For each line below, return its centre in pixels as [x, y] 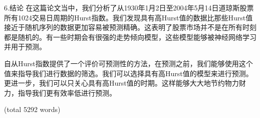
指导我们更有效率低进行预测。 [67, 92]
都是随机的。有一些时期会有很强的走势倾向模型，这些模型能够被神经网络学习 [130, 37]
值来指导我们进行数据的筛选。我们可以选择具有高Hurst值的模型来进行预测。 [128, 73]
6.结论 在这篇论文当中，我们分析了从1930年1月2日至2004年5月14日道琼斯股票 [129, 7]
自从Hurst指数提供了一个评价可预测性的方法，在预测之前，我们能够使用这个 [128, 63]
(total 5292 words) [32, 109]
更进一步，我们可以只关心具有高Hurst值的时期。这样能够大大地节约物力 [121, 83]
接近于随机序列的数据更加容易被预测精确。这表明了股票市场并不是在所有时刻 [130, 27]
